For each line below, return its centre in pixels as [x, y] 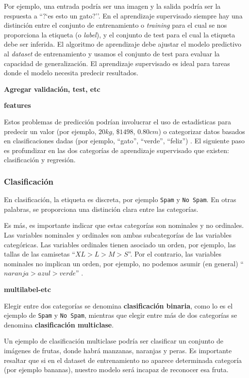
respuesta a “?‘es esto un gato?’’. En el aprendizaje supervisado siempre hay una [123, 15]
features [17, 105]
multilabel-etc [27, 289]
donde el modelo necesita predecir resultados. [71, 73]
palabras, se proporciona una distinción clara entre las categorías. [101, 209]
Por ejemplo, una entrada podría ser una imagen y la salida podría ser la [112, 6]
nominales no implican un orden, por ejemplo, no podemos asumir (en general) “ [124, 263]
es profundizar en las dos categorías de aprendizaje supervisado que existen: [116, 150]
